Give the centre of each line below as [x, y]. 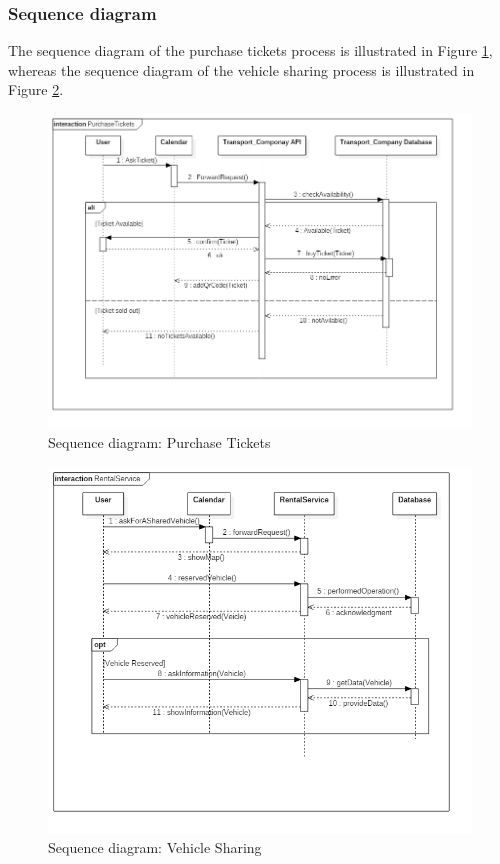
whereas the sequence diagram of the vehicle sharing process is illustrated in [241, 69]
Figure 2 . [36, 89]
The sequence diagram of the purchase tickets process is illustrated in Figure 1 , [250, 50]
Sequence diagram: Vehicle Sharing [155, 847]
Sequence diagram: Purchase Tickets [159, 442]
